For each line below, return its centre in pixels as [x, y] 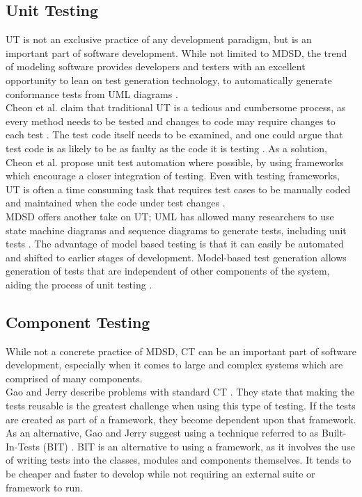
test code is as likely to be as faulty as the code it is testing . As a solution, [166, 148]
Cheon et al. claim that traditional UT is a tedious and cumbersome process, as [176, 107]
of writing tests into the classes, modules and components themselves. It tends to [179, 460]
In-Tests [23, 446]
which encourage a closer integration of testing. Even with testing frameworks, [173, 176]
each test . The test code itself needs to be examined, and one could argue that [174, 135]
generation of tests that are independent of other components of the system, [168, 271]
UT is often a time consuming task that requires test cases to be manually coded [178, 189]
